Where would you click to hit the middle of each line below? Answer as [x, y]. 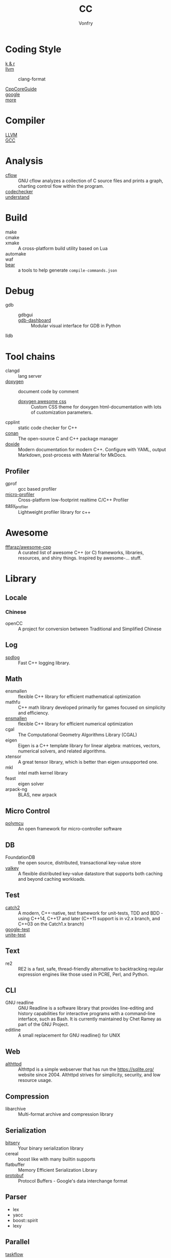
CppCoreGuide [21, 89]
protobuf [15, 1175]
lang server [30, 376]
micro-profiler [20, 495]
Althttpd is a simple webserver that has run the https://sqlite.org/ [86, 1069]
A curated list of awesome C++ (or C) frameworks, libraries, [81, 552]
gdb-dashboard [34, 320]
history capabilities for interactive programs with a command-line [87, 1014]
